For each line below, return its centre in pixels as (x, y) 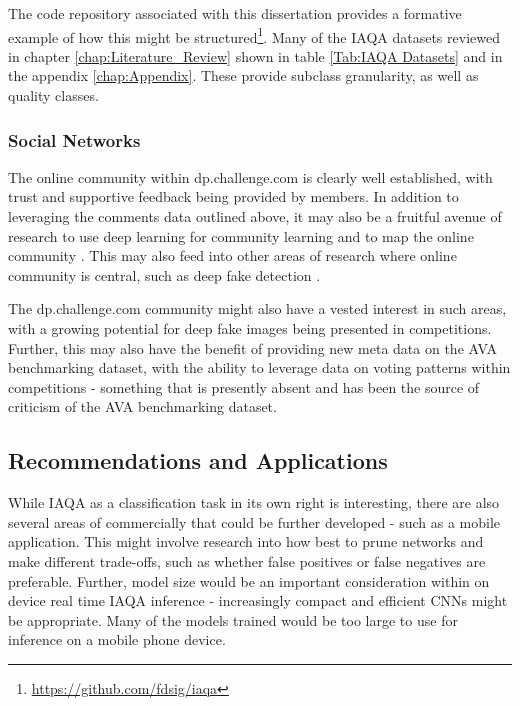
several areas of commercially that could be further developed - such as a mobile (254, 521)
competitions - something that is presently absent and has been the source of (244, 386)
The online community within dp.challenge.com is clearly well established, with (250, 176)
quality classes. (53, 95)
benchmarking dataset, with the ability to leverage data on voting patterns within (259, 367)
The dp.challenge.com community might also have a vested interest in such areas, (257, 308)
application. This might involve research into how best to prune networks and (246, 541)
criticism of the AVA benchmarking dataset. (142, 406)
